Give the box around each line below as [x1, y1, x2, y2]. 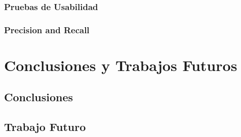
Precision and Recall [4, 23, 90, 36]
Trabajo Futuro [4, 119, 86, 134]
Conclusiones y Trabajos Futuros [4, 54, 237, 75]
